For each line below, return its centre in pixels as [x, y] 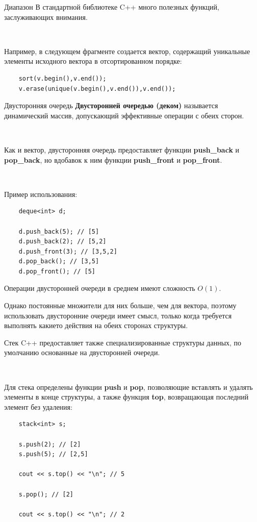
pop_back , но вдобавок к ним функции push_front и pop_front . [113, 159]
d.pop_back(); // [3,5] [59, 262]
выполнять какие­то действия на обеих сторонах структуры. [96, 325]
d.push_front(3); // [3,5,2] [68, 251]
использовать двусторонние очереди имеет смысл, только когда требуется [118, 315]
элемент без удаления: [38, 406]
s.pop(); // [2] [46, 494]
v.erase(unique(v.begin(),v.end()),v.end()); [97, 89]
